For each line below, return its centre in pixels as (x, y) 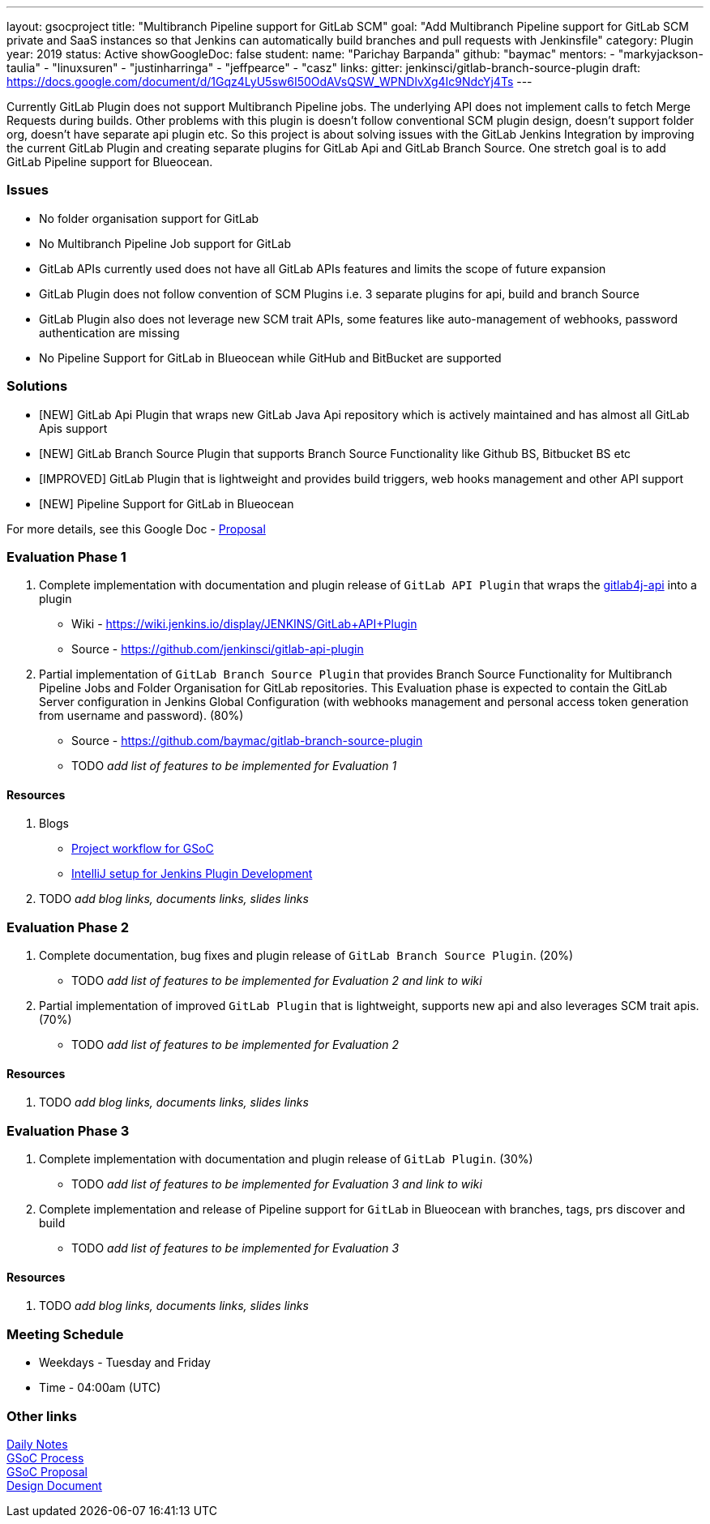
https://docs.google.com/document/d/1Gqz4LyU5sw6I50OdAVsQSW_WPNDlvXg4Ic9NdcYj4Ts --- (269, 81)
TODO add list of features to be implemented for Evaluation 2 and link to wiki (277, 981)
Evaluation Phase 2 (68, 927)
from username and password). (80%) (141, 716)
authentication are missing (109, 332)
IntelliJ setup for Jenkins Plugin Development (192, 874)
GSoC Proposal (47, 1471)
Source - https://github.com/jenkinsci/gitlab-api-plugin (218, 649)
